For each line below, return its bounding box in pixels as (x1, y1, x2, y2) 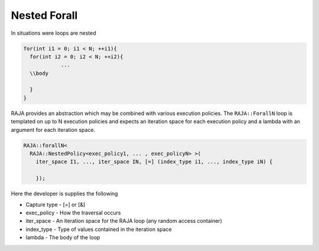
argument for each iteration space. (11, 126, 96, 133)
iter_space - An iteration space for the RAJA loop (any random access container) (25, 217, 223, 224)
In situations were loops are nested (11, 29, 97, 37)
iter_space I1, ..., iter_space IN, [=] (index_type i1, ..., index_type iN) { (35, 158, 273, 165)
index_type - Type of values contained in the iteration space (25, 226, 172, 233)
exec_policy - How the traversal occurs (25, 209, 121, 216)
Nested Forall (11, 9, 78, 22)
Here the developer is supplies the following (11, 190, 118, 197)
